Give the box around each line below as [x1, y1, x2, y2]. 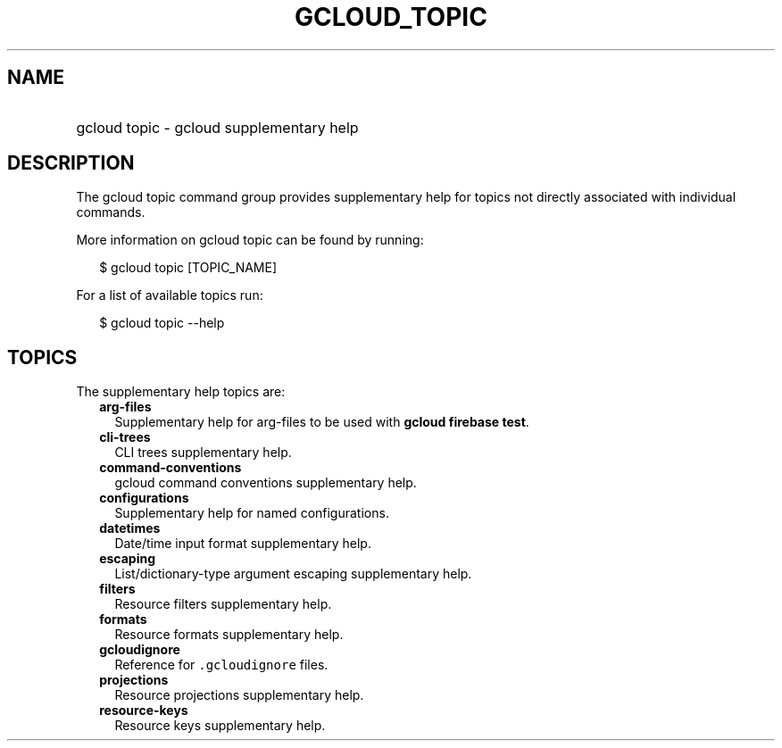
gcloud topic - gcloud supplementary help [76, 118, 359, 137]
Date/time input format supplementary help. [114, 536, 371, 552]
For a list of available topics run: [76, 287, 263, 303]
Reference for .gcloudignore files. [114, 657, 329, 673]
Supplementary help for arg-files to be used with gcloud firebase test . [114, 414, 529, 430]
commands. [76, 204, 146, 220]
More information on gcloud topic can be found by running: [76, 232, 424, 248]
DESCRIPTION [7, 152, 135, 175]
